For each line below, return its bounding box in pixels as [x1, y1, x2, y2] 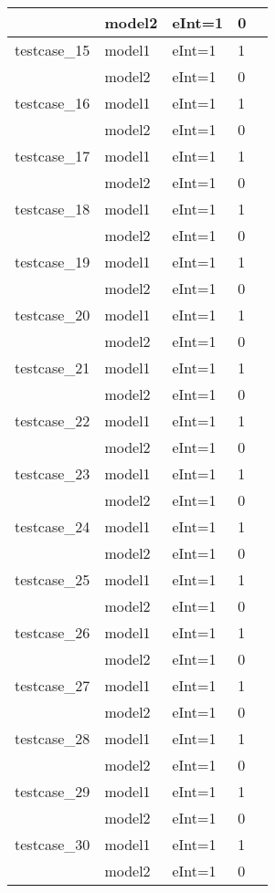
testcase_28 [15, 728, 90, 749]
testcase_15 [15, 39, 90, 60]
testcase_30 [15, 834, 90, 855]
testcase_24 [15, 516, 90, 537]
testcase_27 [15, 675, 90, 696]
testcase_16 [15, 92, 90, 113]
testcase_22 [15, 410, 90, 431]
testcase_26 [15, 622, 90, 643]
